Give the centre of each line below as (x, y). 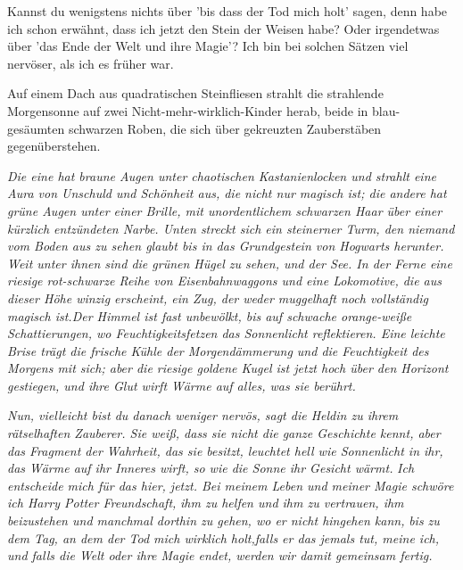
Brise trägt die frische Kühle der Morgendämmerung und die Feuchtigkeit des (218, 350)
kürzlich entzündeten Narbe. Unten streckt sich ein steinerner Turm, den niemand (231, 228)
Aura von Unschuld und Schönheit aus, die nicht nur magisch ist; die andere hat (227, 193)
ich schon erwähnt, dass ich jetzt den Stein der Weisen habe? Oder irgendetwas (223, 28)
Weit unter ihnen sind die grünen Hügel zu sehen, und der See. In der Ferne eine (230, 263)
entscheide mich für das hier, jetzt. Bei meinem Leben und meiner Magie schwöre (231, 485)
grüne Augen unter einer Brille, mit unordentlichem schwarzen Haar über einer (225, 210)
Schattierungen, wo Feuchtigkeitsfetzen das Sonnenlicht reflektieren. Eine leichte (226, 333)
